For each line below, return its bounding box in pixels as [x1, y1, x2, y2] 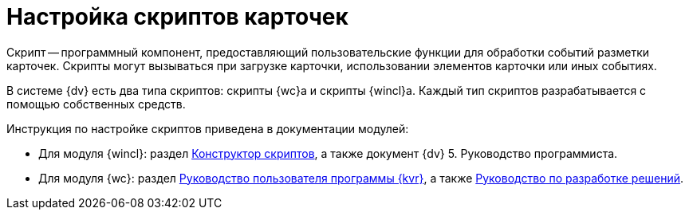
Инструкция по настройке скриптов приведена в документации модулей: [6, 121, 409, 135]
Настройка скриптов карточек [6, 3, 348, 30]
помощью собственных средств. [6, 96, 186, 111]
